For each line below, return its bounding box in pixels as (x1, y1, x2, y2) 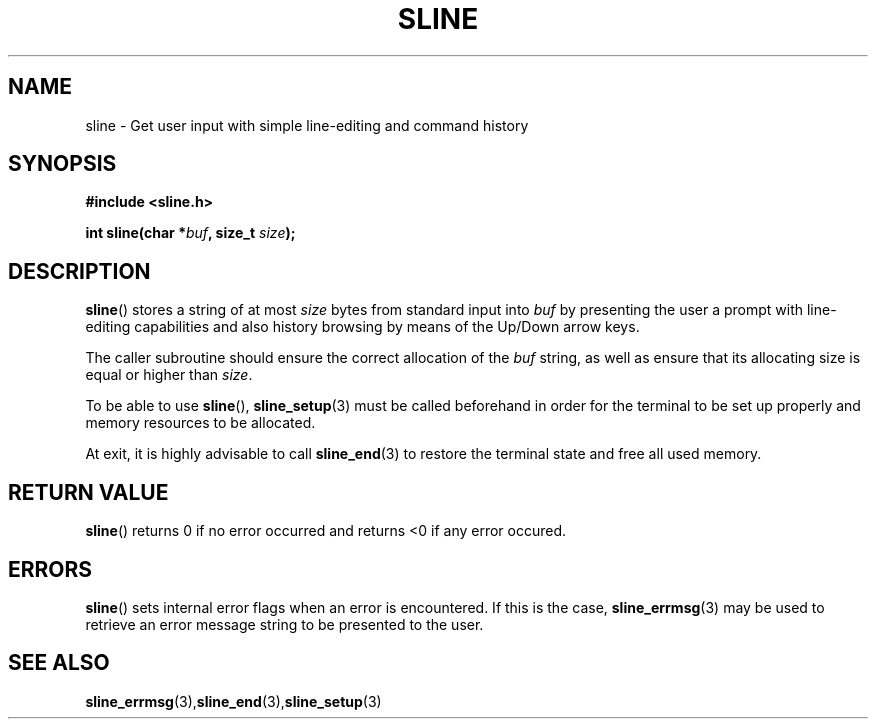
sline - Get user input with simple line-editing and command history (85, 116, 529, 134)
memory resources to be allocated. (85, 414, 316, 432)
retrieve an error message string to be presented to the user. (85, 615, 484, 633)
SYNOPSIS (8, 151, 117, 177)
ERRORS (8, 556, 93, 582)
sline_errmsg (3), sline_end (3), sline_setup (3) (85, 692, 382, 710)
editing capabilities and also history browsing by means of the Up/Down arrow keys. (85, 318, 640, 336)
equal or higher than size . (85, 366, 253, 384)
